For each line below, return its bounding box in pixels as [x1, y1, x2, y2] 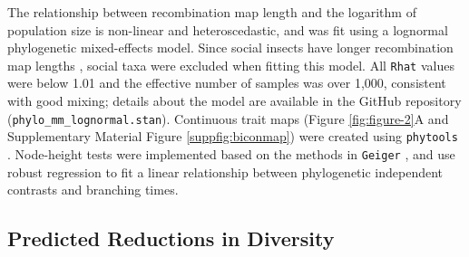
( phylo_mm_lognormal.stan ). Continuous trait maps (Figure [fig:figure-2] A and [7, 109, 449, 128]
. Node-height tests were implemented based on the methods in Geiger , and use [7, 144, 455, 163]
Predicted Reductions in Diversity [7, 224, 335, 252]
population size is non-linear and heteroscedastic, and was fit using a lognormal [7, 20, 448, 39]
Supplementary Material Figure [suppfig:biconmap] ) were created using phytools [7, 127, 458, 146]
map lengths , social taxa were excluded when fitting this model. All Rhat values [7, 55, 454, 74]
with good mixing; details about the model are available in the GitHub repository [7, 91, 462, 110]
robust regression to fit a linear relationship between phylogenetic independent [7, 162, 444, 181]
